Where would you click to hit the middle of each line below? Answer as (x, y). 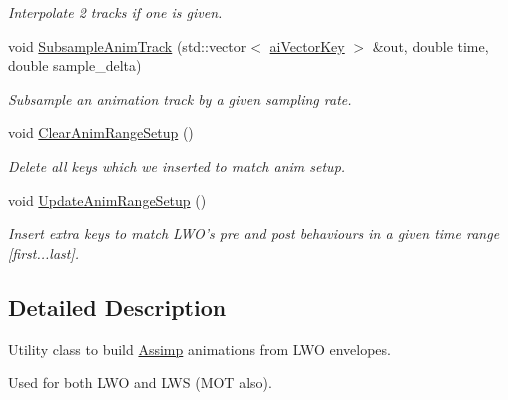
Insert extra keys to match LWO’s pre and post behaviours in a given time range (254, 233)
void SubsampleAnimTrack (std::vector (127, 45)
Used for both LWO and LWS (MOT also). (140, 382)
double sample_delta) (75, 65)
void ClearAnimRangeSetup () (101, 132)
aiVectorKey (307, 45)
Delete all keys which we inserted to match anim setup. (177, 165)
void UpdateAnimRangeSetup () (107, 199)
